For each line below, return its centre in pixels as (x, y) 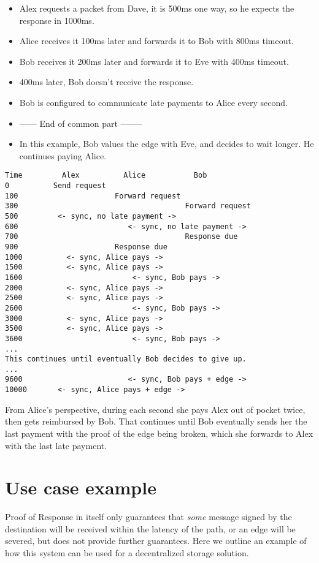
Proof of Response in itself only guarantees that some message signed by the (148, 517)
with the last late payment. (56, 445)
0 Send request (56, 186)
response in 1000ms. (57, 20)
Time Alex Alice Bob (106, 176)
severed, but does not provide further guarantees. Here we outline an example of (156, 541)
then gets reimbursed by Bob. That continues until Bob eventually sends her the (156, 421)
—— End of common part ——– (81, 123)
